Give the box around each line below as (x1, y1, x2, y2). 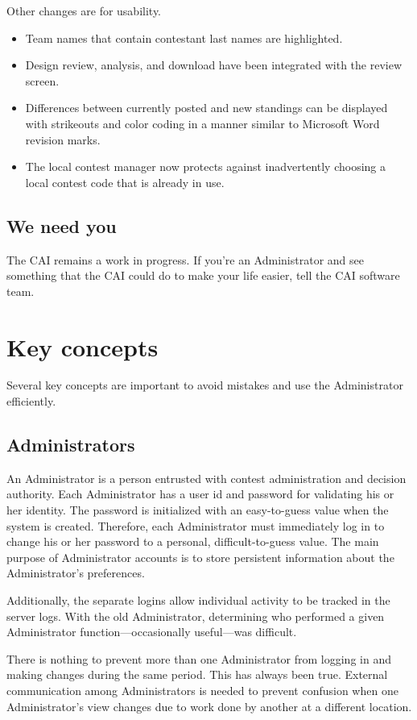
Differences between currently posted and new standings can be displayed (25, 99, 388, 116)
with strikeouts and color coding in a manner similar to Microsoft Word (25, 114, 380, 131)
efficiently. (6, 393, 56, 410)
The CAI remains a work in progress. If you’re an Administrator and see (6, 251, 364, 268)
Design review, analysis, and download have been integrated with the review (25, 56, 403, 73)
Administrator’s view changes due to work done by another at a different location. (6, 697, 412, 714)
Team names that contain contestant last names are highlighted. (25, 29, 343, 46)
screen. (25, 72, 60, 89)
